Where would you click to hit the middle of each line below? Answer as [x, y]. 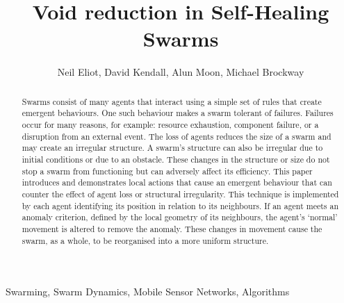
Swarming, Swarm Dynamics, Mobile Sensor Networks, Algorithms [148, 292]
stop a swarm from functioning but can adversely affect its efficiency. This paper [167, 171]
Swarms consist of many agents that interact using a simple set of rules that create [172, 101]
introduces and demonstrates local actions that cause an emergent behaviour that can [177, 182]
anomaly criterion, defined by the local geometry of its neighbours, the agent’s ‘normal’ [180, 217]
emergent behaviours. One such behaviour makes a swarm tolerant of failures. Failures [178, 113]
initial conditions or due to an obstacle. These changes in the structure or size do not [176, 159]
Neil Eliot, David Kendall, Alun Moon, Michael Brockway [181, 72]
